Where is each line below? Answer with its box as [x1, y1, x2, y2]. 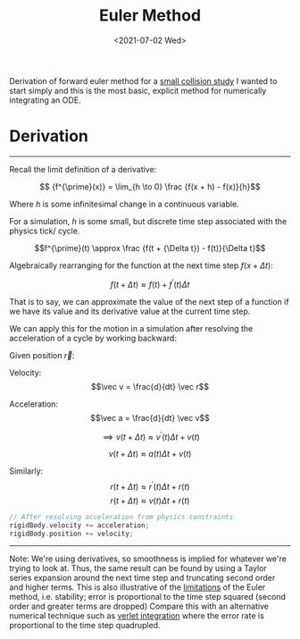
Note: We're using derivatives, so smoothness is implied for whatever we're [9, 553, 287, 564]
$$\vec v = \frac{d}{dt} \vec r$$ [90, 381, 210, 391]
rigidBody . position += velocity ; [9, 529, 134, 538]
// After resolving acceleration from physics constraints [9, 512, 234, 521]
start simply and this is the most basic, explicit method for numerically [9, 85, 267, 96]
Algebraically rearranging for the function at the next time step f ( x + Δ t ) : [9, 260, 274, 271]
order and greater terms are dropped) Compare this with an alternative [9, 601, 270, 612]
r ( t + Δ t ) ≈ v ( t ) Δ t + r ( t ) [110, 495, 190, 506]
